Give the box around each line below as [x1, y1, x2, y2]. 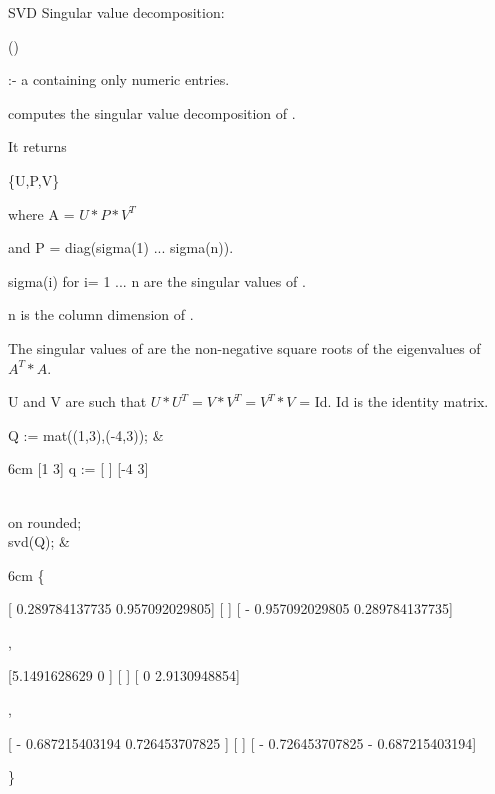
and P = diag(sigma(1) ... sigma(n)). [8, 237, 234, 258]
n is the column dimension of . [8, 304, 194, 325]
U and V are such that [8, 391, 147, 412]
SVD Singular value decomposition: [8, 2, 225, 22]
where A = [8, 203, 75, 224]
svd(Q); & [8, 531, 70, 552]
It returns [8, 136, 67, 157]
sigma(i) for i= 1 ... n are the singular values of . [8, 270, 306, 291]
